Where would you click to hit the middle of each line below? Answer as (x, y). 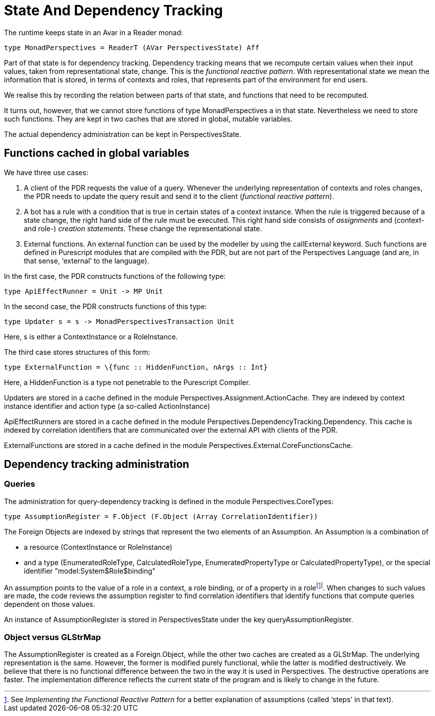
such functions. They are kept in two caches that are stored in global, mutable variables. (148, 119)
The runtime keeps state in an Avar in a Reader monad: (94, 32)
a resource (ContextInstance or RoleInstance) (98, 547)
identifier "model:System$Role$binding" (90, 571)
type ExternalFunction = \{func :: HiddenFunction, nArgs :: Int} (136, 367)
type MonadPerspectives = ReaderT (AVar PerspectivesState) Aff (132, 47)
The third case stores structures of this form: (77, 352)
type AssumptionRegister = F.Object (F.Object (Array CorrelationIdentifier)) (161, 516)
